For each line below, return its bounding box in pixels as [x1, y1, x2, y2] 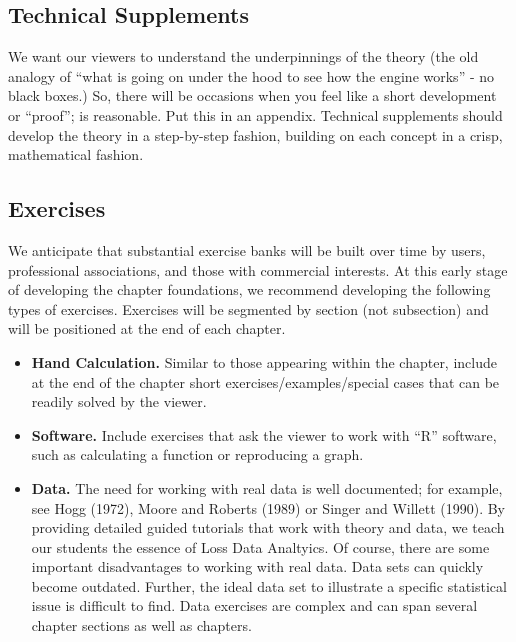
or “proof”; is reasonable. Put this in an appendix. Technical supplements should [8, 104, 503, 125]
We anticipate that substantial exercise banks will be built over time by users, [8, 239, 486, 260]
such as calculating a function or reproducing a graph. [31, 444, 364, 465]
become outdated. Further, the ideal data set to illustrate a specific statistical [31, 575, 507, 596]
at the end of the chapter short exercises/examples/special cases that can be [31, 371, 500, 392]
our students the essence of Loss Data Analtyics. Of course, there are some [31, 536, 490, 557]
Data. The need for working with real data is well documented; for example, [31, 477, 503, 498]
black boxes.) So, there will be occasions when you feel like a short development [8, 85, 497, 106]
